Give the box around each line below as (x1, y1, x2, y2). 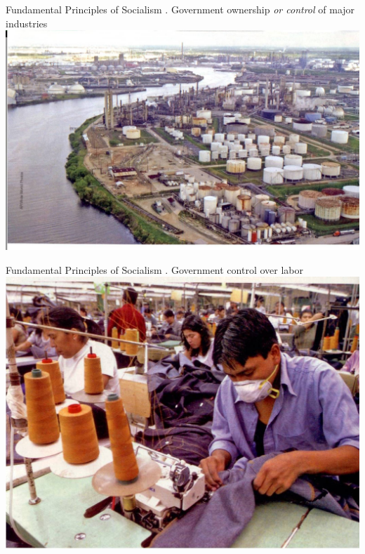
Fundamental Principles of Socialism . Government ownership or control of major (6, 2, 355, 16)
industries (6, 15, 48, 30)
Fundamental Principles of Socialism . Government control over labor (6, 262, 303, 277)
